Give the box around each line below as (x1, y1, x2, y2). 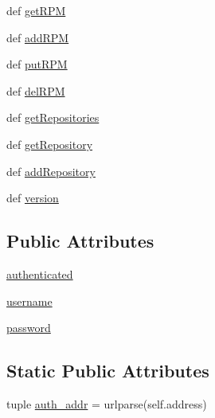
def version (6, 189, 59, 206)
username (6, 292, 53, 309)
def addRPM (6, 29, 69, 45)
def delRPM (6, 82, 65, 99)
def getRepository (6, 135, 93, 152)
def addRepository (6, 162, 96, 179)
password (6, 319, 51, 336)
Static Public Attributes (6, 358, 209, 383)
